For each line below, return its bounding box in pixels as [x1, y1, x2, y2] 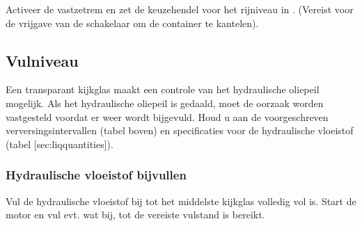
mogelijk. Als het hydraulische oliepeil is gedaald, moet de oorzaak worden [6, 95, 324, 110]
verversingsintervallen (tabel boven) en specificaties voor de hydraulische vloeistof [6, 123, 354, 138]
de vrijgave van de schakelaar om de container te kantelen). [6, 15, 259, 30]
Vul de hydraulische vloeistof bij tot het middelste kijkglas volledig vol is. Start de [6, 193, 356, 208]
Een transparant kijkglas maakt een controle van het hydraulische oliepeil [6, 82, 320, 97]
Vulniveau [6, 49, 79, 71]
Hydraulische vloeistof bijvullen [6, 166, 187, 184]
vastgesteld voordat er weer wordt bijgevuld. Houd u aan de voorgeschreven [6, 109, 329, 124]
